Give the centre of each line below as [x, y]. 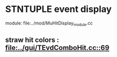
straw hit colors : [32, 40]
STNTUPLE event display [58, 9]
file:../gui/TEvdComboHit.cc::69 [57, 48]
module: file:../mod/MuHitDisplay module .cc [49, 23]
